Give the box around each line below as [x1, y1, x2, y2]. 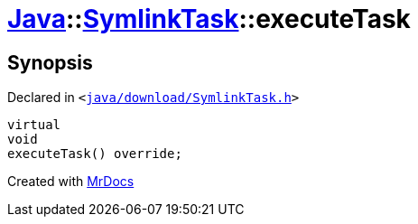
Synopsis [7, 51, 93, 74]
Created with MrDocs [7, 173, 135, 190]
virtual [7, 117, 61, 133]
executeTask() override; [7, 146, 182, 162]
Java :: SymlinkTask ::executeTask [7, 4, 411, 34]
